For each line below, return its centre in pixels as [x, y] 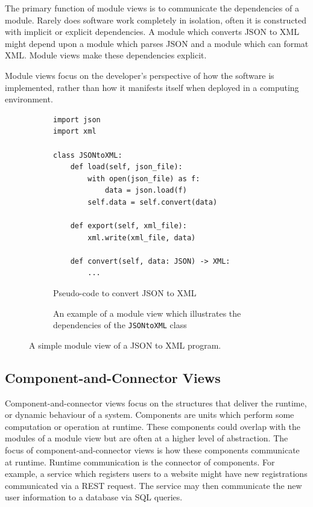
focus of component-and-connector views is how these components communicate [152, 450]
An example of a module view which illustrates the [147, 313]
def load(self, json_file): [126, 167]
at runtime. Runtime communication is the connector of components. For [140, 462]
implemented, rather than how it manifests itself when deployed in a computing [152, 87]
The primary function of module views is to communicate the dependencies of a [152, 8]
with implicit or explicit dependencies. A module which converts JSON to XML [152, 32]
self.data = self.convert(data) [153, 202]
